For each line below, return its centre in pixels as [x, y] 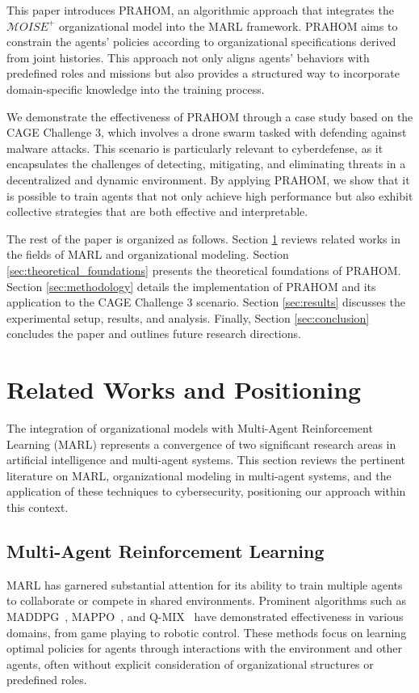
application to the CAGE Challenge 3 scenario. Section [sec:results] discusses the [206, 302]
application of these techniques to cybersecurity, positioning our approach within [206, 491]
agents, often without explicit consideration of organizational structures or [190, 663]
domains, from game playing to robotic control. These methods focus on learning [207, 632]
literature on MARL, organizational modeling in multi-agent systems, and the [199, 475]
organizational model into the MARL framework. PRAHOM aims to [228, 25]
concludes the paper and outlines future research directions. [154, 334]
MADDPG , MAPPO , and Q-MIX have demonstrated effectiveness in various [205, 616]
